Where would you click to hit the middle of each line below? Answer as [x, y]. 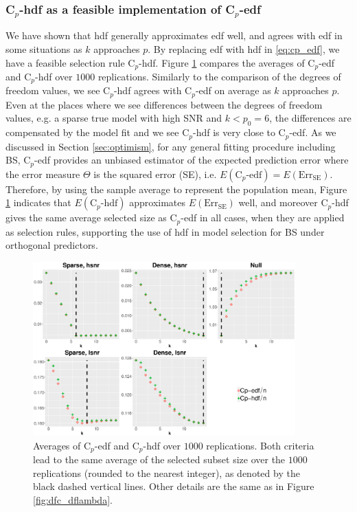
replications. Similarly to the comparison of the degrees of [219, 76]
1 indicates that [38, 202]
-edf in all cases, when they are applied [263, 218]
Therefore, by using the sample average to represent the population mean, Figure [176, 189]
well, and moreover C [283, 202]
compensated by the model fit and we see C [97, 132]
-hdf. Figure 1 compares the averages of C [227, 62]
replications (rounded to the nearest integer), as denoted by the [166, 472]
